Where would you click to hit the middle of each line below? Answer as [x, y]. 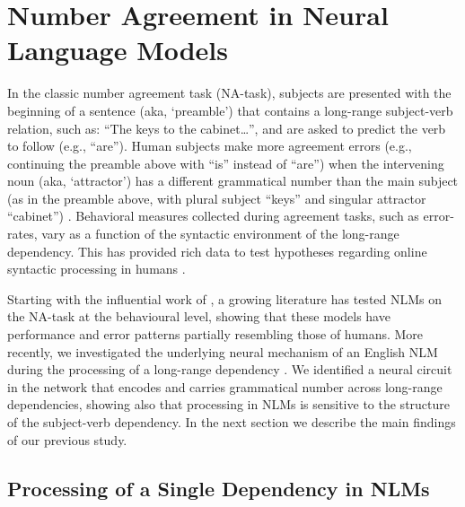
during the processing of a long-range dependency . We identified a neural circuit [230, 369]
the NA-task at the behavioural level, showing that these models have [199, 316]
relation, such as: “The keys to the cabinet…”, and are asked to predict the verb [227, 128]
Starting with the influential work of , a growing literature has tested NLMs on [225, 298]
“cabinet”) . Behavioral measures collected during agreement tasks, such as [213, 216]
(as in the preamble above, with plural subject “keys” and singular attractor [217, 198]
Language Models [118, 50]
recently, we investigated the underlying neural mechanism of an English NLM [223, 351]
